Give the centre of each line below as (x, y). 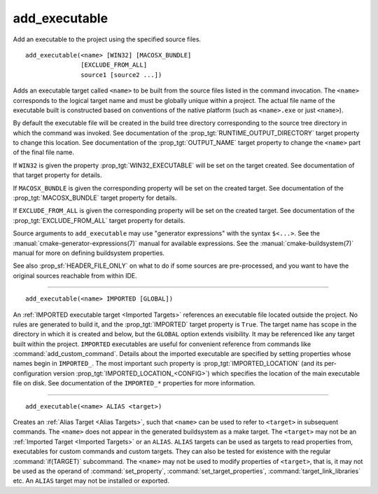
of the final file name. (44, 152)
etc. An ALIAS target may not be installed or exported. (91, 481)
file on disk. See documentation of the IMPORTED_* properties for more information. (134, 383)
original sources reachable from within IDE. (75, 275)
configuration (32, 373)
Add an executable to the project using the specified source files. (107, 39)
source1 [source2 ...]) (121, 75)
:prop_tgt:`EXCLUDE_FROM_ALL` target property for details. (99, 220)
